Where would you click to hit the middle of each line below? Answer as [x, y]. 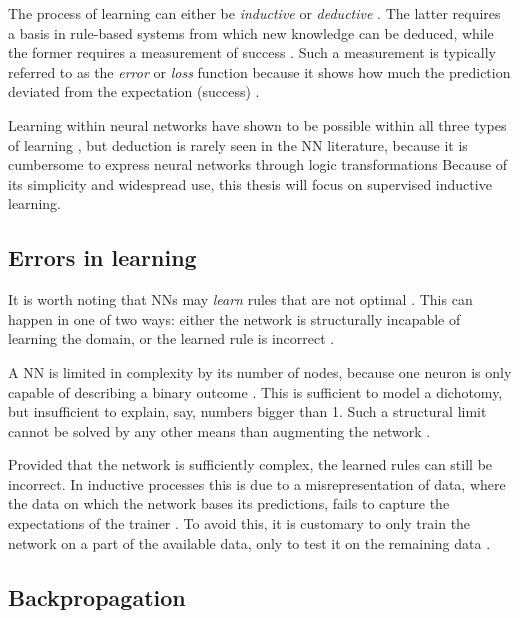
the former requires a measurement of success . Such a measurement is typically [252, 52]
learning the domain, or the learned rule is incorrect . [171, 338]
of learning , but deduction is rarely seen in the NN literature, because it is [238, 144]
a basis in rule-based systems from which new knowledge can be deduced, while [251, 32]
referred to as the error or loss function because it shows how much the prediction [259, 71]
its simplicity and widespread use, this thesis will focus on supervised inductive [250, 183]
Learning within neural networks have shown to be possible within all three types [257, 124]
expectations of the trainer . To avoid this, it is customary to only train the [239, 523]
